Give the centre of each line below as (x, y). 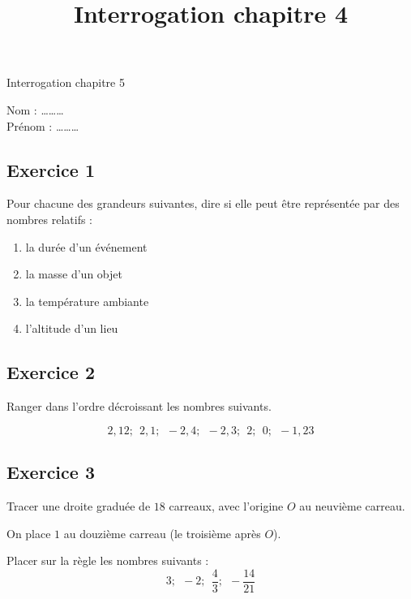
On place (29, 533)
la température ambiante (87, 301)
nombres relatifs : (50, 219)
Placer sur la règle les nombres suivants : (108, 560)
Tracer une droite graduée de (79, 505)
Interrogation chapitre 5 (66, 82)
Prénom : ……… (43, 125)
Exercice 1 (51, 169)
